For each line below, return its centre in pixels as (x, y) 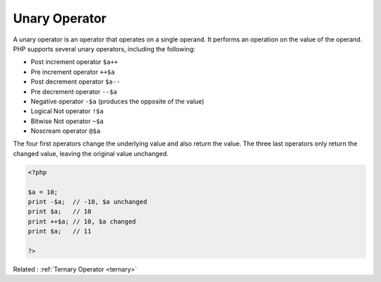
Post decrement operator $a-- (75, 82)
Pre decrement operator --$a (74, 91)
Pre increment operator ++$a (73, 72)
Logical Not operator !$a (67, 111)
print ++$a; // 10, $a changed (82, 221)
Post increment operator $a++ (74, 62)
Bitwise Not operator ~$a (67, 121)
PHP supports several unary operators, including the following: (104, 49)
